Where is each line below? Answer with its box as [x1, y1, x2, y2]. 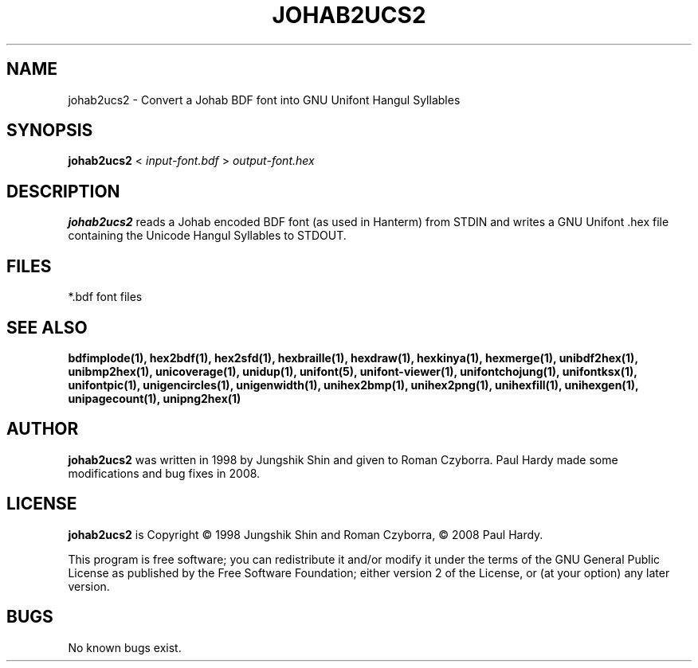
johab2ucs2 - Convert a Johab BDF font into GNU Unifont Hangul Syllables [68, 92, 461, 107]
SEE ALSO [6, 317, 88, 338]
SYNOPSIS [6, 120, 93, 141]
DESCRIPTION [6, 181, 120, 201]
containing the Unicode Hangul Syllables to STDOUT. [68, 229, 347, 243]
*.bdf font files [68, 290, 143, 304]
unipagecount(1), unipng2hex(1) [68, 391, 241, 405]
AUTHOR [6, 419, 79, 439]
